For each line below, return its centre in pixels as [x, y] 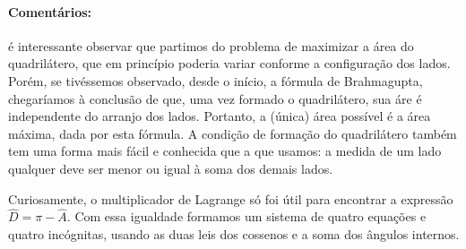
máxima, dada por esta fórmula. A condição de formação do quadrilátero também [233, 133]
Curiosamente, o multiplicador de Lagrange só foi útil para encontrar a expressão [231, 198]
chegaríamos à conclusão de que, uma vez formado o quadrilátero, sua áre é [215, 98]
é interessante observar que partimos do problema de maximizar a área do [211, 45]
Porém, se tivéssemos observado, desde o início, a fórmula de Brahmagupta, [216, 80]
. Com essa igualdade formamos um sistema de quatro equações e [246, 216]
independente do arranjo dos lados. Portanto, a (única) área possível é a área [220, 116]
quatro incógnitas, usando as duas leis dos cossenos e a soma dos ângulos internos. [234, 233]
